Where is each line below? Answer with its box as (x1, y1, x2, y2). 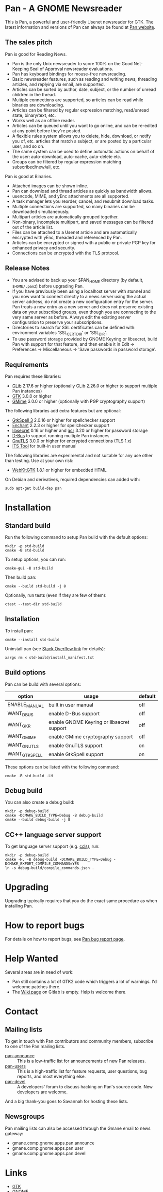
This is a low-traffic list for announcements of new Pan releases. (17, 1058, 146, 1064)
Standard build (5, 521, 51, 530)
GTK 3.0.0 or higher (12, 393, 52, 399)
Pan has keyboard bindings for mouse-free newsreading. (12, 71, 127, 77)
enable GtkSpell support (48, 751, 104, 758)
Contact (5, 1006, 38, 1017)
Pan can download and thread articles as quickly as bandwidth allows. (12, 188, 153, 194)
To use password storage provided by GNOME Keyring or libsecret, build (12, 336, 158, 342)
